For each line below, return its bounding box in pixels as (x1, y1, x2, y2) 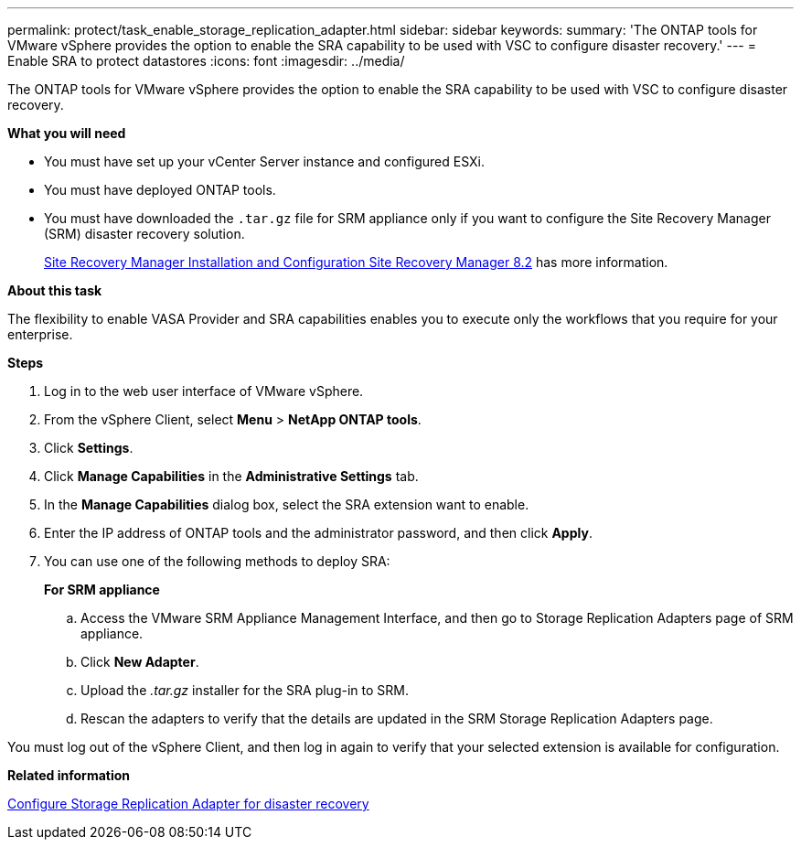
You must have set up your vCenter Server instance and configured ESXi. (44, 154, 486, 169)
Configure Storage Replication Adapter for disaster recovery (7, 796, 369, 811)
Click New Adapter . (80, 654, 199, 670)
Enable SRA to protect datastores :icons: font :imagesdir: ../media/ (7, 53, 405, 69)
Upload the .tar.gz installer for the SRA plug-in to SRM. (80, 682, 409, 698)
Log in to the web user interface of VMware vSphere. (44, 383, 364, 399)
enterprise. (7, 327, 73, 342)
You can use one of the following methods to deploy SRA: (44, 553, 390, 569)
